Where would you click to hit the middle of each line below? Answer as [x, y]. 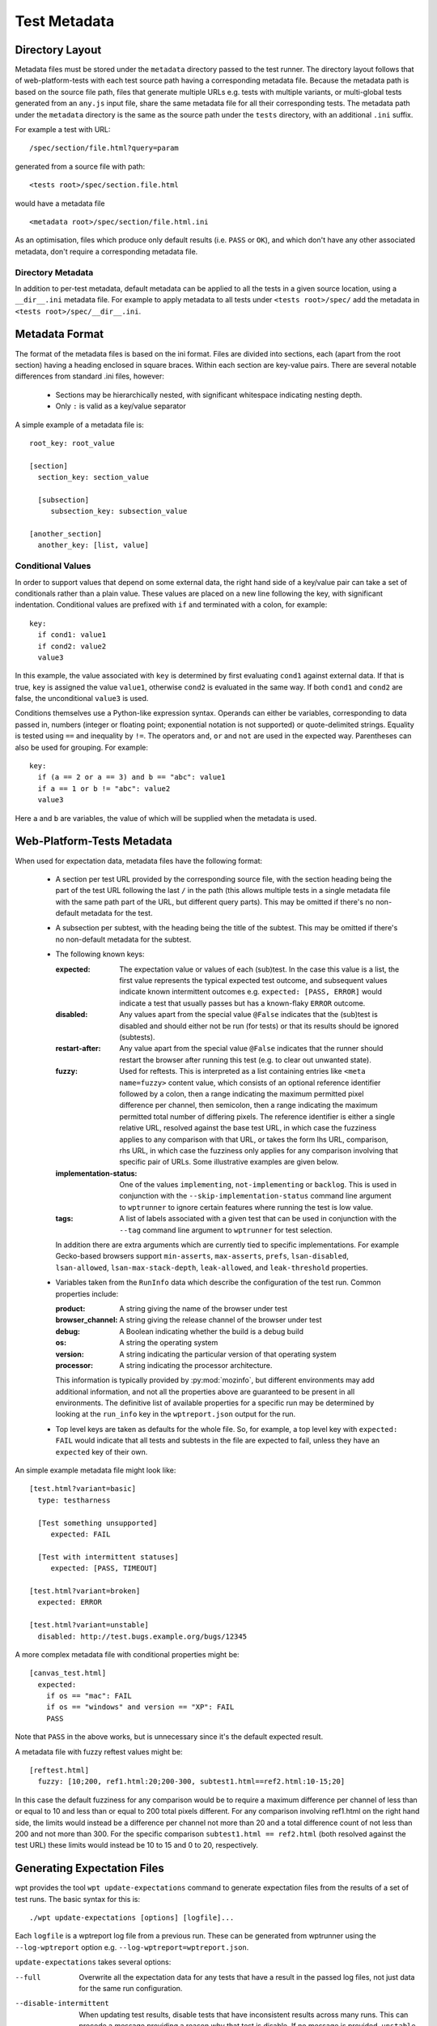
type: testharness [74, 1500]
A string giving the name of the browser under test [204, 1308]
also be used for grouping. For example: [82, 747]
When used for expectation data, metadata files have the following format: [139, 861]
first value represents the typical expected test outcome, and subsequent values [253, 981]
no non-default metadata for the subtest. [123, 939]
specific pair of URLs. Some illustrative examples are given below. [229, 1162]
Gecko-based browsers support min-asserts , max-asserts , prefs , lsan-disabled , [202, 1256]
